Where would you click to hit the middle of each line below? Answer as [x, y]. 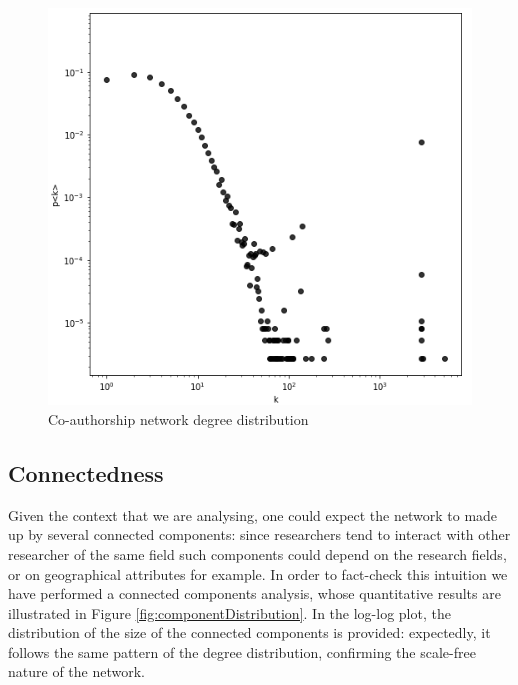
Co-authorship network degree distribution [178, 418]
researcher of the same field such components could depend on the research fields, [257, 553]
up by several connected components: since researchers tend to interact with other [259, 534]
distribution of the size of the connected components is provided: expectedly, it [249, 632]
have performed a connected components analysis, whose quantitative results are [254, 593]
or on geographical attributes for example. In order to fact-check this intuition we [258, 573]
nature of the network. [76, 671]
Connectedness [86, 472]
